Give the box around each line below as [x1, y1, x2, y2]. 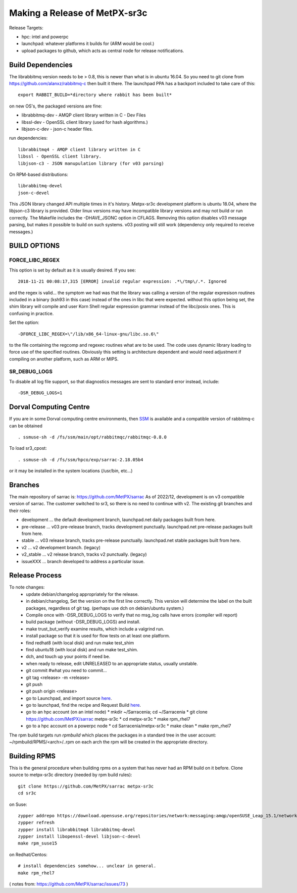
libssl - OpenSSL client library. [18, 154, 101, 159]
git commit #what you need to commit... [26, 668, 107, 674]
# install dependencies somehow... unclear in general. [18, 863, 156, 869]
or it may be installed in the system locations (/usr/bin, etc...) [9, 468, 133, 474]
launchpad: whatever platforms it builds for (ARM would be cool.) [21, 41, 154, 47]
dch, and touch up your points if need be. [26, 654, 110, 660]
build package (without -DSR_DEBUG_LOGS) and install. [26, 619, 141, 625]
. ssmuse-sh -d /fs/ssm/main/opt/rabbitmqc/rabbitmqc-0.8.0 [18, 434, 167, 440]
